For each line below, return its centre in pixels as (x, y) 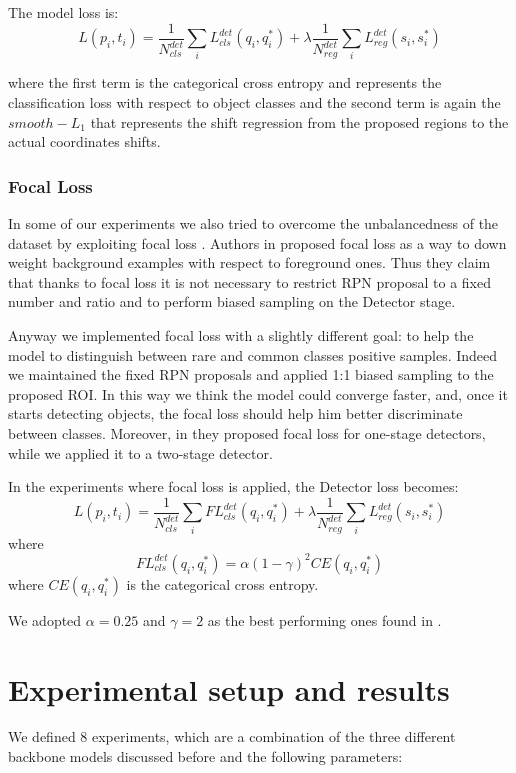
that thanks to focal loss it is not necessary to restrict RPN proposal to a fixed (249, 281)
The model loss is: (63, 12)
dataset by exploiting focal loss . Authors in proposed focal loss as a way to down (257, 242)
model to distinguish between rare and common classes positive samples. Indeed (253, 354)
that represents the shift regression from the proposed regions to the (299, 121)
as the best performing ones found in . (324, 619)
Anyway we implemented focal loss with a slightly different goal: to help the (241, 335)
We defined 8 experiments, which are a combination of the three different (232, 736)
